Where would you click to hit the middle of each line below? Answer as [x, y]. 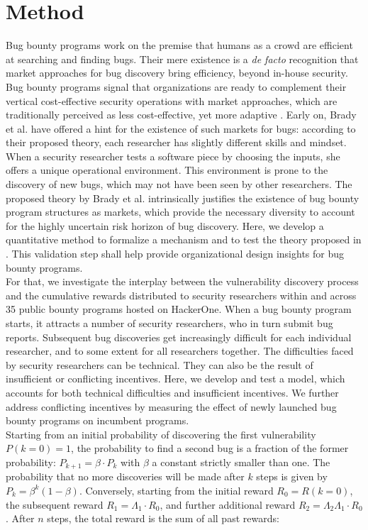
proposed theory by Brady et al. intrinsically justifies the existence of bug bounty [183, 198]
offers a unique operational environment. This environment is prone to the [167, 170]
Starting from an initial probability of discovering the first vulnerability [161, 434]
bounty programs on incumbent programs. [97, 420]
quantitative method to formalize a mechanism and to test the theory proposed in [184, 239]
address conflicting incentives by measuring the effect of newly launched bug [171, 406]
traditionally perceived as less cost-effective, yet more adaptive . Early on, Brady [181, 115]
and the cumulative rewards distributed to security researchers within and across [181, 295]
